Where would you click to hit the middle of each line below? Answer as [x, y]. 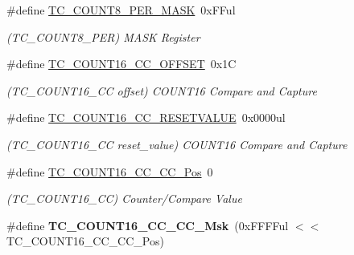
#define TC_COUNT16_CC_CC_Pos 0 [110, 171]
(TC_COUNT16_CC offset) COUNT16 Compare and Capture [162, 90]
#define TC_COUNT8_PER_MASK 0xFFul [121, 10]
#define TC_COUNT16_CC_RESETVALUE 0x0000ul [146, 117]
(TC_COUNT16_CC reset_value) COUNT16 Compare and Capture [177, 144]
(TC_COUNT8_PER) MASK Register [103, 36]
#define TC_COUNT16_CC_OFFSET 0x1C [121, 64]
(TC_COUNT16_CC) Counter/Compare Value [124, 198]
